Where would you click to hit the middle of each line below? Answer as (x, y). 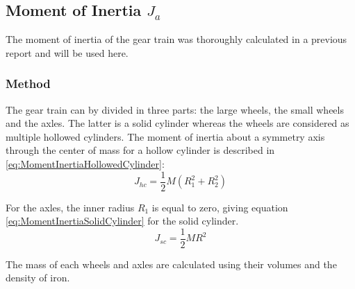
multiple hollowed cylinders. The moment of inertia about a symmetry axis (165, 136)
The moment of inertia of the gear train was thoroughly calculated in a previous (176, 39)
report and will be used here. (67, 52)
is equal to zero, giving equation (220, 207)
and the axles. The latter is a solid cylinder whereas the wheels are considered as (177, 123)
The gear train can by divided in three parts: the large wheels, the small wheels (175, 109)
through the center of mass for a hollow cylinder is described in (140, 150)
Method (28, 84)
